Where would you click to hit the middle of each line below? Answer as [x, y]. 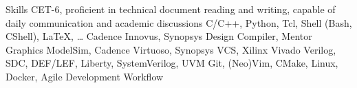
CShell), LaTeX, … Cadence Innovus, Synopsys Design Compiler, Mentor [159, 36]
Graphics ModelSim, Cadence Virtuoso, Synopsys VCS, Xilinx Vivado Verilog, [171, 49]
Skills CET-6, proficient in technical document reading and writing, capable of [171, 9]
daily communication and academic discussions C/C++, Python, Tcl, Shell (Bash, [179, 22]
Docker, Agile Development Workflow [85, 76]
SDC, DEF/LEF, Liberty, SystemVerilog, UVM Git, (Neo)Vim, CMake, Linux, [172, 63]
